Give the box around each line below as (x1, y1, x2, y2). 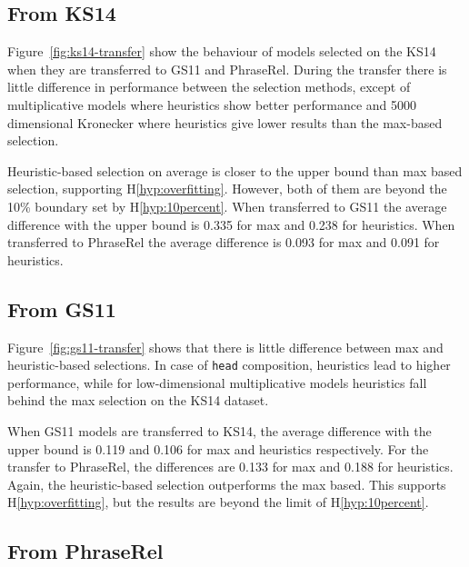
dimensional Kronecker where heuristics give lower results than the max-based (7, 113, 443, 132)
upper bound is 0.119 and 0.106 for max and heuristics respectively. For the (7, 439, 429, 458)
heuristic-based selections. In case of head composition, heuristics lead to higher (7, 355, 451, 374)
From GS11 (7, 294, 116, 323)
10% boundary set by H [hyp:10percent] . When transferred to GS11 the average (7, 196, 447, 215)
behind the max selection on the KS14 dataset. (7, 391, 269, 410)
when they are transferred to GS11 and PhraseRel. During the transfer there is (7, 59, 447, 78)
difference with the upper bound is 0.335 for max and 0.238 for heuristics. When (7, 214, 455, 234)
